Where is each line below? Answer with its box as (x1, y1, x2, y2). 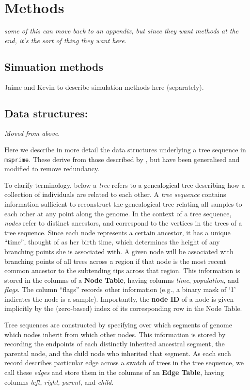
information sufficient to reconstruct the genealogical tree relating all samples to (4, 198, 242, 209)
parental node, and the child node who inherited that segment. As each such (4, 348, 231, 358)
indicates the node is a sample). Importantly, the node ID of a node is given (4, 293, 234, 304)
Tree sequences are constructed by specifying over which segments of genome (4, 320, 232, 330)
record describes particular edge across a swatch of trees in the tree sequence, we (4, 357, 244, 368)
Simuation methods (4, 59, 104, 74)
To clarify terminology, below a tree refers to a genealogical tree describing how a (4, 179, 245, 190)
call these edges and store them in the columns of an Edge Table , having (4, 367, 224, 377)
